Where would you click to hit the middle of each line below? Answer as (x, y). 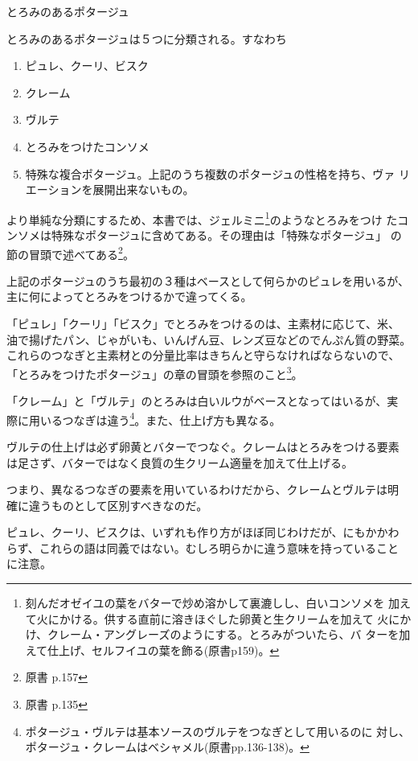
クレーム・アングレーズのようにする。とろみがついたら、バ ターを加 (229, 634)
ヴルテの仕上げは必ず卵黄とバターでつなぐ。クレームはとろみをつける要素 (203, 446)
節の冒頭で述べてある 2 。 (70, 253)
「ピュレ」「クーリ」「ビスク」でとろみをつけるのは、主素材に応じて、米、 (203, 324)
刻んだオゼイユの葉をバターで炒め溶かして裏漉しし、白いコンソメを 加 (212, 603)
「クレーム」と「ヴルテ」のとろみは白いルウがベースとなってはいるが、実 (203, 401)
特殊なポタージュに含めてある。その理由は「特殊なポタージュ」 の (226, 235)
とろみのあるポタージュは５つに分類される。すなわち (147, 38)
